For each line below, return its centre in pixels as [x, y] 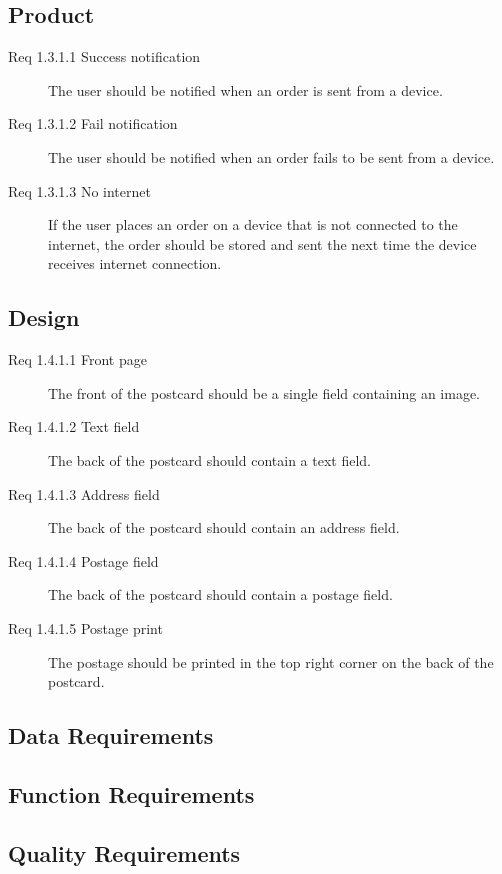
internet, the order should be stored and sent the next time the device [262, 243]
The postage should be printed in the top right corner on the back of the [271, 661]
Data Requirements [111, 735]
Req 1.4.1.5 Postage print [85, 627]
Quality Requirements [124, 852]
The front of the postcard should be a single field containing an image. [264, 392]
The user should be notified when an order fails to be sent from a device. [271, 156]
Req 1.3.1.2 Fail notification [93, 123]
